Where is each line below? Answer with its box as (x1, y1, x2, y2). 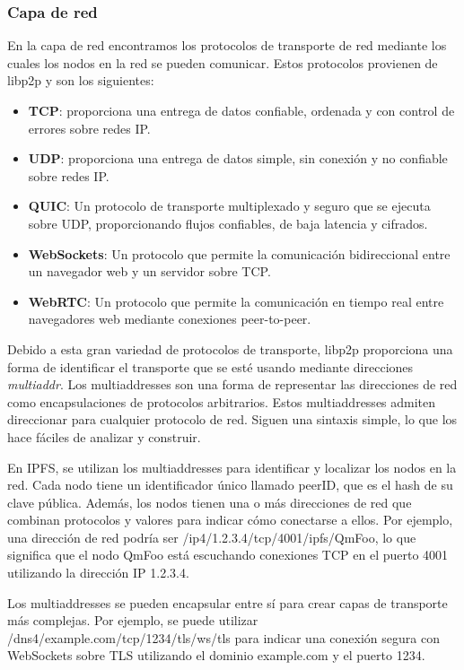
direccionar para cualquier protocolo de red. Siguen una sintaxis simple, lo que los (7, 410, 458, 429)
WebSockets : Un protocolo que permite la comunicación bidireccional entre (28, 244, 451, 263)
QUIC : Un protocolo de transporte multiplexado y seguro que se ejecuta (28, 196, 431, 215)
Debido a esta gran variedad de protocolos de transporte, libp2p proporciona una (7, 339, 453, 358)
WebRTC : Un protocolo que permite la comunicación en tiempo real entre (28, 291, 444, 310)
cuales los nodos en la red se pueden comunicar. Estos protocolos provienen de (7, 53, 438, 72)
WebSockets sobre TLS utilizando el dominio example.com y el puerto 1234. (7, 646, 425, 665)
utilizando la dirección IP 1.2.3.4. (7, 563, 189, 582)
